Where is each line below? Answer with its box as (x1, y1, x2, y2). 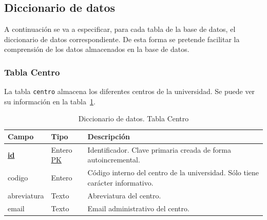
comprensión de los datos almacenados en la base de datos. (4, 44, 189, 54)
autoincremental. (87, 154, 140, 165)
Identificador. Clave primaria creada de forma (87, 144, 232, 155)
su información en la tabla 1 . (4, 96, 96, 106)
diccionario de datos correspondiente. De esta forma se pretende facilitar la (4, 33, 240, 44)
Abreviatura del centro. (87, 190, 161, 200)
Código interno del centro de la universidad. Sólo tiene (87, 167, 259, 178)
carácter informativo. (87, 177, 154, 188)
